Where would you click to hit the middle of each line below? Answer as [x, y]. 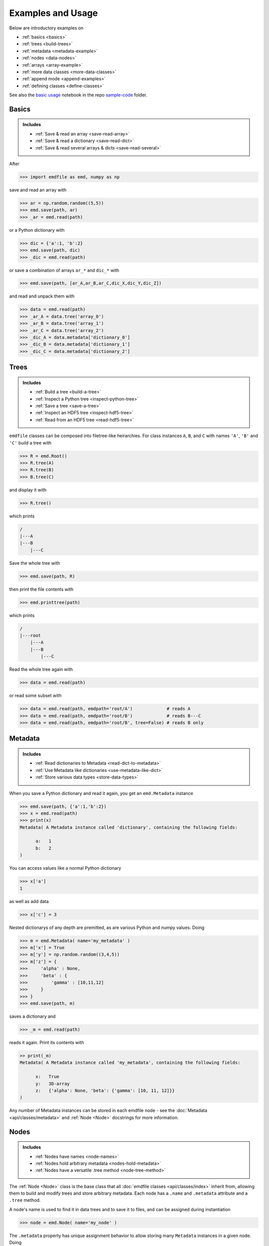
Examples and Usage [54, 13]
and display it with [28, 490]
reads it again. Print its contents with [47, 1043]
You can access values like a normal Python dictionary [65, 868]
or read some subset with [35, 696]
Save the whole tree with [35, 563]
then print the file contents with [41, 589]
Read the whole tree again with [41, 669]
